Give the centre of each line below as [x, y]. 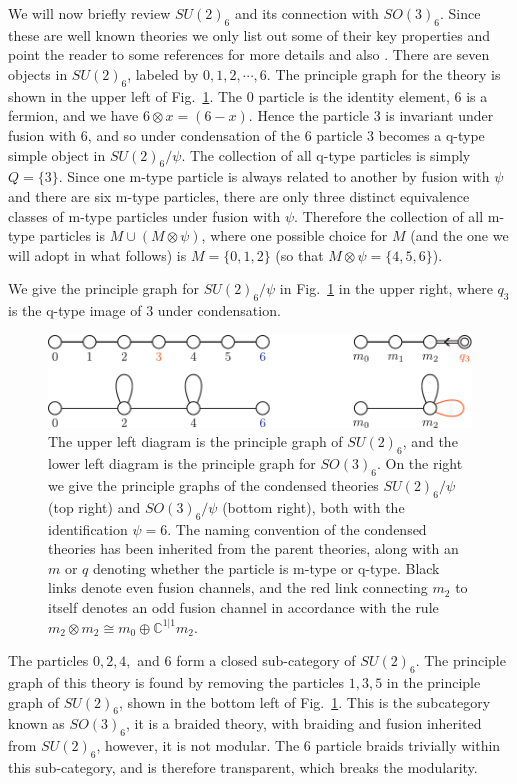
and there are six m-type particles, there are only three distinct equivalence [239, 195]
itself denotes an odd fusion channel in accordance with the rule [243, 606]
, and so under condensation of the [193, 134]
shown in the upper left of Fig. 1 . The [125, 95]
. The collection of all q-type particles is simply [326, 154]
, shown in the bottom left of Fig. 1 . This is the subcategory [304, 701]
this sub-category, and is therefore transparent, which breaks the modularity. [243, 766]
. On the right [419, 463]
